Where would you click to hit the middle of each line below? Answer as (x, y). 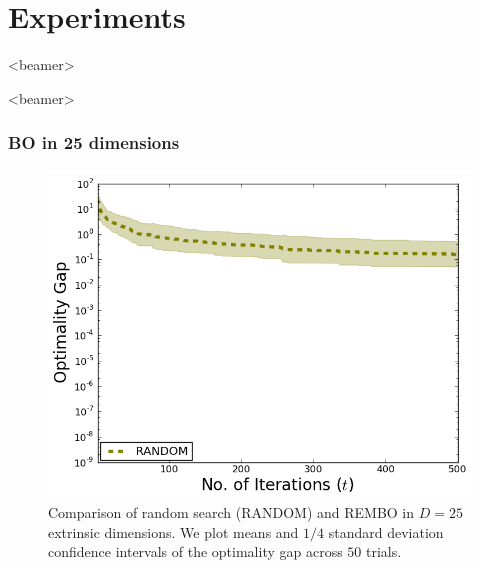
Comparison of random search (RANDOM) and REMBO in (231, 512)
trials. (384, 551)
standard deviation (386, 531)
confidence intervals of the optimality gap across (195, 551)
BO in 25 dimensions (94, 142)
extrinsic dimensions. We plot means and (173, 531)
